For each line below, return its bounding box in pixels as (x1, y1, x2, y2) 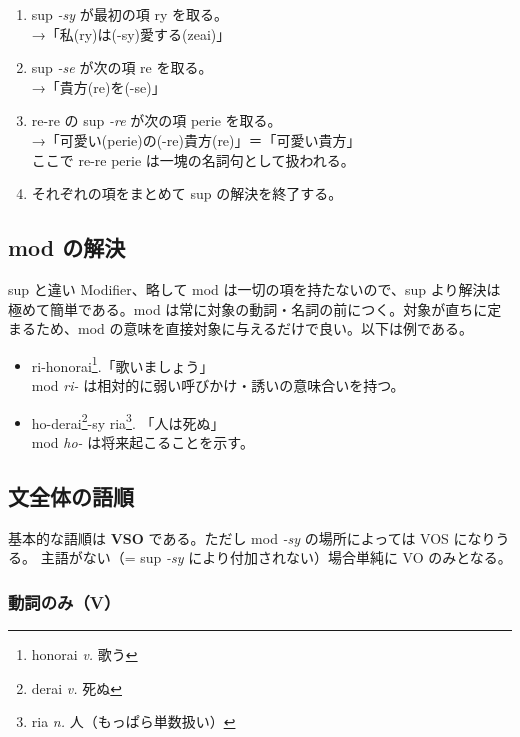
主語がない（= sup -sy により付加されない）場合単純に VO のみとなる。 (40, 547, 512, 568)
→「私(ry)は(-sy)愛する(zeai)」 (31, 23, 231, 44)
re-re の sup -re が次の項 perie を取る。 (31, 110, 282, 131)
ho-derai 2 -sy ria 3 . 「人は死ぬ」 (31, 409, 225, 433)
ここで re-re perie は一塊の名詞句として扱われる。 (31, 149, 355, 170)
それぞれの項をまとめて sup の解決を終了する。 (31, 183, 343, 204)
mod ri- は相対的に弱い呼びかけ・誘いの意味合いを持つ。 (31, 374, 405, 395)
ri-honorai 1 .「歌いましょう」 (31, 352, 214, 376)
